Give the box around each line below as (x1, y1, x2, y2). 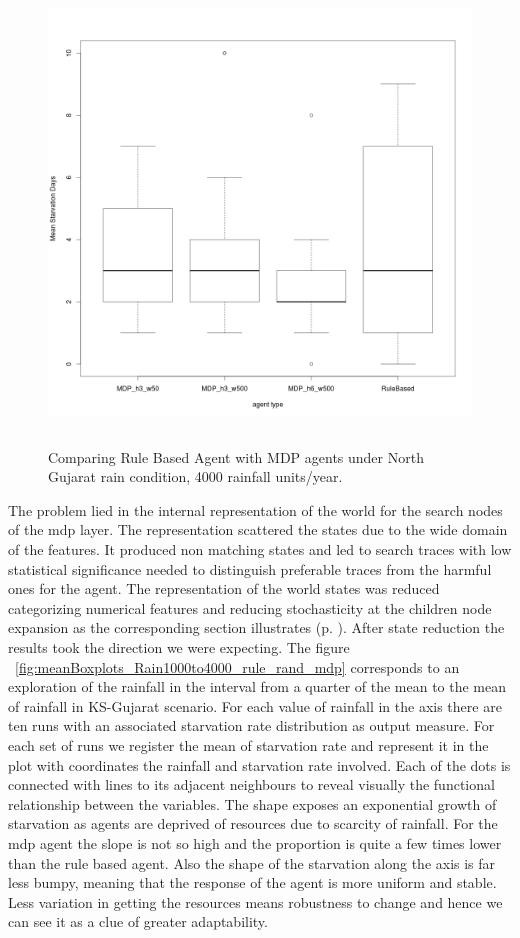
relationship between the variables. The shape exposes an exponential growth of (8, 793, 497, 814)
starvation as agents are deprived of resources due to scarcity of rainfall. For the (8, 813, 498, 834)
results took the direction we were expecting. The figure (8, 637, 350, 658)
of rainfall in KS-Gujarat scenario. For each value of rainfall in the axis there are (8, 695, 502, 716)
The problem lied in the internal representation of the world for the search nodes (8, 499, 503, 520)
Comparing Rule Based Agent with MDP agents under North (48, 446, 424, 467)
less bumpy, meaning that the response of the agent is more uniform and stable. (8, 872, 497, 893)
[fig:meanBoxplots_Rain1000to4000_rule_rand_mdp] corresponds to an (15, 656, 460, 677)
